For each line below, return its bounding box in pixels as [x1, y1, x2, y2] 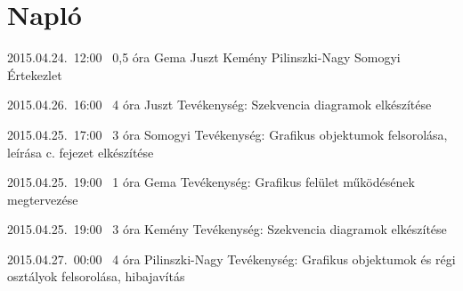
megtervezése [7, 190, 78, 208]
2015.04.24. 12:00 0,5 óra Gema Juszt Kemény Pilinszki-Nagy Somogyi [7, 48, 401, 67]
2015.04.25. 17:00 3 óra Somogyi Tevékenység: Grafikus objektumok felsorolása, [7, 125, 448, 143]
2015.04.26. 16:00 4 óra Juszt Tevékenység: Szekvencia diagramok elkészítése [7, 95, 432, 114]
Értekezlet [7, 65, 62, 84]
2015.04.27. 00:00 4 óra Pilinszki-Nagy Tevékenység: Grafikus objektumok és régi [7, 249, 456, 268]
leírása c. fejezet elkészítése [7, 142, 154, 161]
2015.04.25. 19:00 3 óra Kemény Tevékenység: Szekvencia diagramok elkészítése [7, 220, 447, 238]
